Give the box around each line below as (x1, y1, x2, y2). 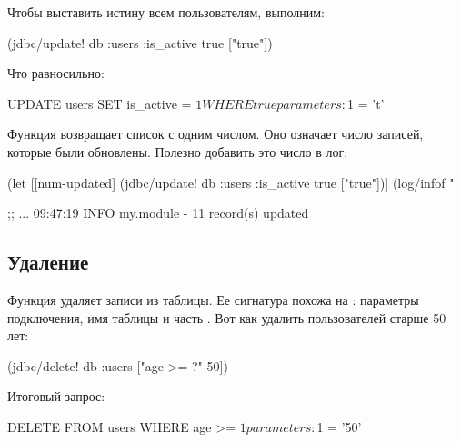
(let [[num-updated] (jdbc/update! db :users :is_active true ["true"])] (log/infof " (7, 172, 455, 192)
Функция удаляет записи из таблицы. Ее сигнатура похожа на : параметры (7, 290, 419, 309)
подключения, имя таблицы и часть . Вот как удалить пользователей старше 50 (7, 308, 446, 327)
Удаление (7, 248, 89, 276)
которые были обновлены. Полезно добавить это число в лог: (7, 142, 348, 161)
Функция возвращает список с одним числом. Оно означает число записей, (7, 124, 424, 143)
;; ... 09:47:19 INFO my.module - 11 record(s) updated (7, 203, 309, 222)
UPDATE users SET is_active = (7, 93, 192, 113)
